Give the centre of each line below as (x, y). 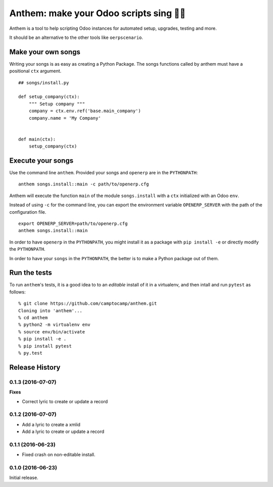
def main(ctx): (37, 139)
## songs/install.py (44, 83)
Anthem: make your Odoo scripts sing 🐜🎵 (98, 13)
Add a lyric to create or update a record (63, 431)
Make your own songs (45, 52)
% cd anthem (33, 318)
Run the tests (31, 273)
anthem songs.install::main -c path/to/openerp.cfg (84, 184)
